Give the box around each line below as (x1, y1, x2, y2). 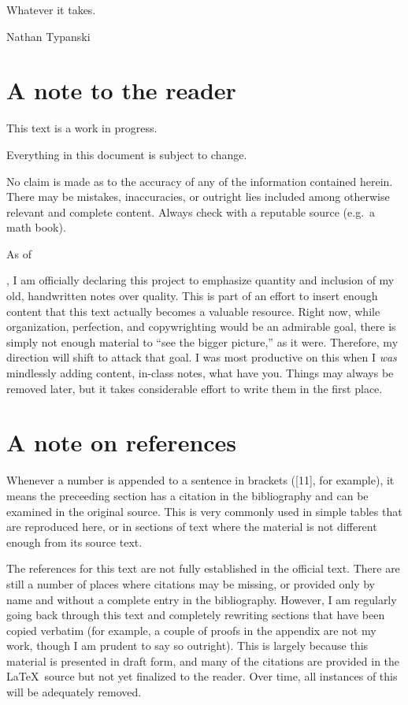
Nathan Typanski (6, 28, 91, 44)
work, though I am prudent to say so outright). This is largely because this (6, 637, 369, 654)
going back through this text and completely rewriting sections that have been (6, 607, 385, 623)
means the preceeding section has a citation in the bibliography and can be (6, 487, 369, 503)
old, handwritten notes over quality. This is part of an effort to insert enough (6, 288, 378, 304)
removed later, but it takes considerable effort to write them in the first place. (6, 380, 383, 396)
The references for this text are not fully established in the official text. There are (6, 560, 400, 577)
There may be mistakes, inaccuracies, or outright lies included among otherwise (6, 188, 390, 205)
